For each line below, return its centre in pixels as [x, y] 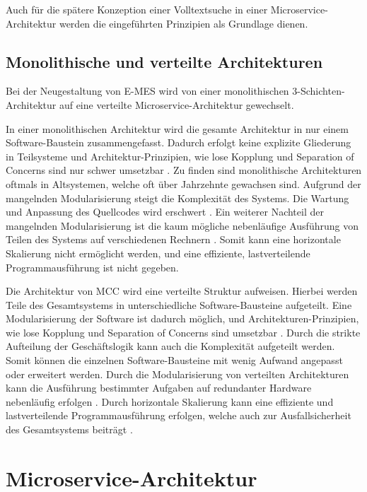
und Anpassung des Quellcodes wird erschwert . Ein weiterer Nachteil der [165, 212]
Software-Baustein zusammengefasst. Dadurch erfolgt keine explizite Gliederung [179, 142]
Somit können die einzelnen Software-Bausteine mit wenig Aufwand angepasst [174, 360]
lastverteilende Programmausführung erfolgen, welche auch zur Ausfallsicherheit [179, 415]
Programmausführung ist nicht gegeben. [92, 267]
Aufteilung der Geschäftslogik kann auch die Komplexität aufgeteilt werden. [170, 346]
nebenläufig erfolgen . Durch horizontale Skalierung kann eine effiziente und [170, 401]
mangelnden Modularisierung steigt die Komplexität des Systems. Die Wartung [177, 198]
